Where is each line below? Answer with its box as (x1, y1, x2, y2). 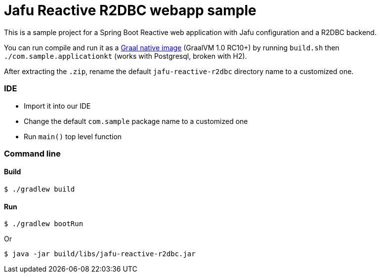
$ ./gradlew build (4, 185, 75, 194)
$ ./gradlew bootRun (4, 220, 84, 228)
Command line (4, 148, 61, 158)
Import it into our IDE (24, 101, 91, 110)
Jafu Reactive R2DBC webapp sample (4, 2, 256, 19)
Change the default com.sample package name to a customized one (24, 117, 248, 125)
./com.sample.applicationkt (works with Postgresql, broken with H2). (4, 51, 247, 60)
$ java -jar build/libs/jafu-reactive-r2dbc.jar (4, 250, 196, 258)
